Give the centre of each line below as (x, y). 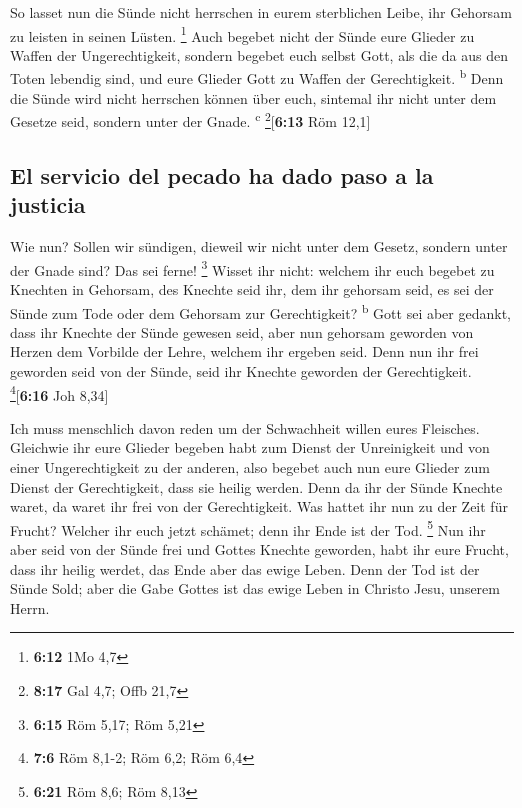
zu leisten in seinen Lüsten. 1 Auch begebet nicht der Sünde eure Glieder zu (242, 34)
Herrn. (30, 607)
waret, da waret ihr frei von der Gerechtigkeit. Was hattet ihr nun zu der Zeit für (259, 506)
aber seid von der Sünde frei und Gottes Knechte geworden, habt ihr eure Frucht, (259, 549)
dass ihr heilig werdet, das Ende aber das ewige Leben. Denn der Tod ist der (245, 568)
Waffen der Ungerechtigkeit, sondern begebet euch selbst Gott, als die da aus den (259, 54)
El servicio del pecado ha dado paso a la (222, 174)
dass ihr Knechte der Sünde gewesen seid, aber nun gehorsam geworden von (242, 331)
